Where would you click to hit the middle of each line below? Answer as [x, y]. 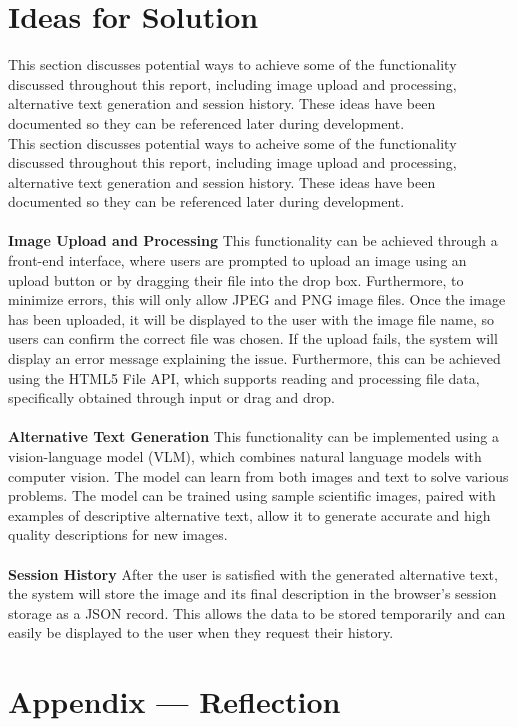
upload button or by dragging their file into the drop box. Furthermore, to [236, 279]
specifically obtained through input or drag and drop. [171, 397]
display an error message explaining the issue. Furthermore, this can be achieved [254, 358]
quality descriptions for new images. [118, 534]
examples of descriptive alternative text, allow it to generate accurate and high [249, 514]
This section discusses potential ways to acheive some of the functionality [232, 142]
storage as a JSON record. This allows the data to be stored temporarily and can [257, 612]
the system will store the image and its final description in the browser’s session [252, 593]
